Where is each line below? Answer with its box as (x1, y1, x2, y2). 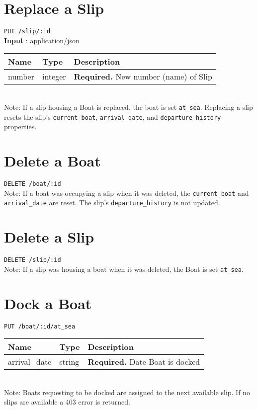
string (59, 356, 80, 368)
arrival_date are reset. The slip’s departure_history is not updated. (4, 197, 220, 208)
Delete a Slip (4, 227, 94, 247)
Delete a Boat (4, 151, 101, 171)
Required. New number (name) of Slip (74, 71, 212, 82)
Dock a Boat (4, 293, 92, 313)
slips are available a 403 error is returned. (4, 397, 131, 407)
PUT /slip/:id (4, 28, 51, 35)
